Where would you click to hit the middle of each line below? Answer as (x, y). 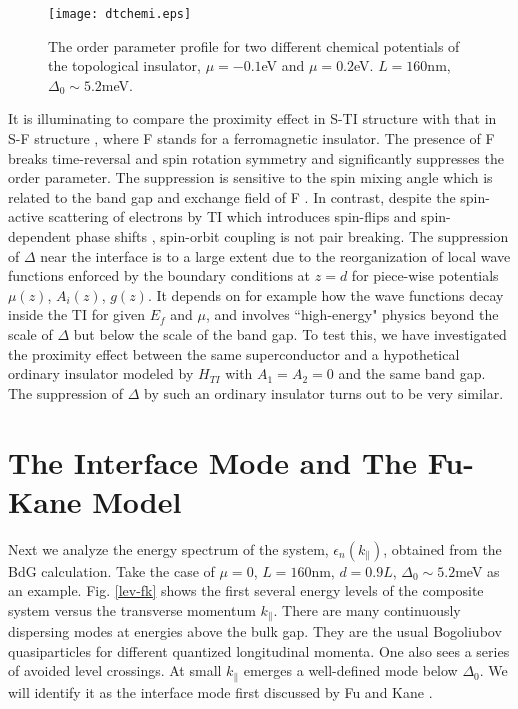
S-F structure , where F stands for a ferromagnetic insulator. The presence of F (251, 138)
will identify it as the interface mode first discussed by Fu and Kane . (220, 691)
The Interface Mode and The (212, 461)
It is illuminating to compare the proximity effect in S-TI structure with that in (252, 118)
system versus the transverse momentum (132, 609)
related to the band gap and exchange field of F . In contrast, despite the (232, 196)
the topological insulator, (124, 65)
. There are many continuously (367, 609)
